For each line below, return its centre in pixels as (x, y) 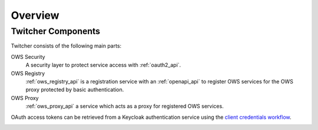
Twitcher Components (55, 31)
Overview (35, 15)
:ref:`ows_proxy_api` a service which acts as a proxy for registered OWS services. (125, 106)
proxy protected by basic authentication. (75, 90)
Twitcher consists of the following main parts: (66, 46)
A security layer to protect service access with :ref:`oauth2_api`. (103, 65)
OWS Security (28, 56)
